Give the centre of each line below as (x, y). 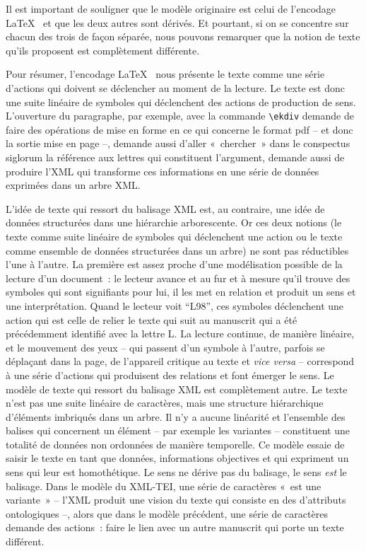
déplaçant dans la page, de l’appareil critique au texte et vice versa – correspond (180, 361)
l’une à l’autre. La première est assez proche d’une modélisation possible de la (174, 264)
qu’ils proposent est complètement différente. (103, 50)
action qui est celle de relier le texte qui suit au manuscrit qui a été (152, 319)
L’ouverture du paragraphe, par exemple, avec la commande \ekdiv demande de (180, 116)
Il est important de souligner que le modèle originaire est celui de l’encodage (171, 8)
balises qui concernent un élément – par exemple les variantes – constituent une (178, 430)
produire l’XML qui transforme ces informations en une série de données (163, 171)
